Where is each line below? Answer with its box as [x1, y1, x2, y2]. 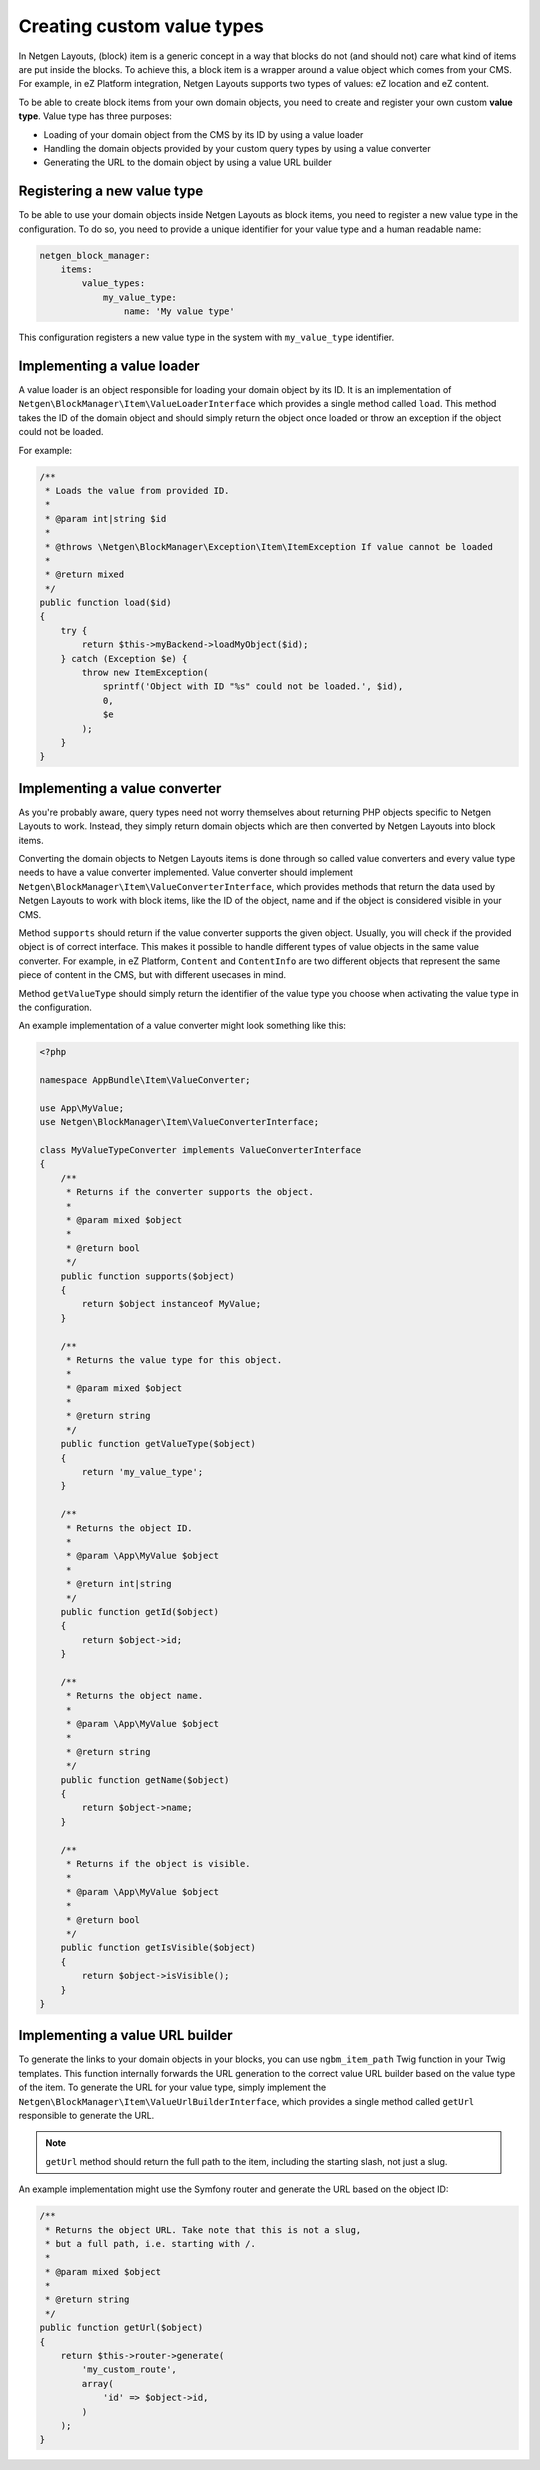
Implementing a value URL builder [18, 2027, 233, 2044]
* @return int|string [65, 1578, 172, 1590]
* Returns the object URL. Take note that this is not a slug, [45, 2224, 362, 2235]
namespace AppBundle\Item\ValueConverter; [39, 1075, 251, 1086]
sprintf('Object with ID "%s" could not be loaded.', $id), [102, 681, 404, 692]
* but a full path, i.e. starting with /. [45, 2238, 257, 2249]
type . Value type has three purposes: [18, 110, 172, 122]
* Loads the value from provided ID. [45, 485, 230, 496]
